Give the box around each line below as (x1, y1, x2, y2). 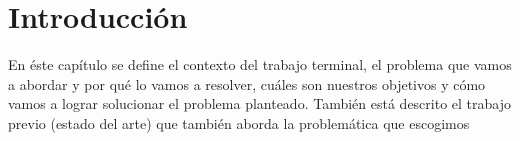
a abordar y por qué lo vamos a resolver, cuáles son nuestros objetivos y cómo (8, 73, 486, 94)
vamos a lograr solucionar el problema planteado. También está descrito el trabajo (8, 93, 511, 114)
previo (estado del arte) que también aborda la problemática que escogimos (8, 112, 470, 133)
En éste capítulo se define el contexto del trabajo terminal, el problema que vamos (8, 54, 512, 75)
